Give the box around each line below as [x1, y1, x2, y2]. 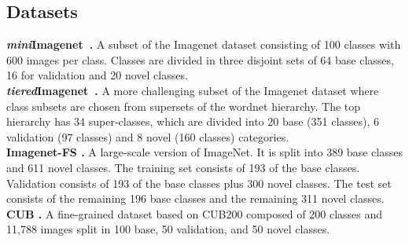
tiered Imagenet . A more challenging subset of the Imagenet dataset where [6, 82, 379, 98]
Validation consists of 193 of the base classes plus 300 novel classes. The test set [6, 174, 392, 191]
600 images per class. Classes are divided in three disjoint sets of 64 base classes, [6, 51, 394, 68]
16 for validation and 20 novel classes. [6, 67, 188, 83]
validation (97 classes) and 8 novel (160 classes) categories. [6, 128, 289, 145]
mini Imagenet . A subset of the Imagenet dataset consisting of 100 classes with [6, 36, 401, 53]
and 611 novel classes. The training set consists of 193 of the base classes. [6, 159, 360, 175]
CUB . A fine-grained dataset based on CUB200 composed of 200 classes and [6, 205, 383, 222]
